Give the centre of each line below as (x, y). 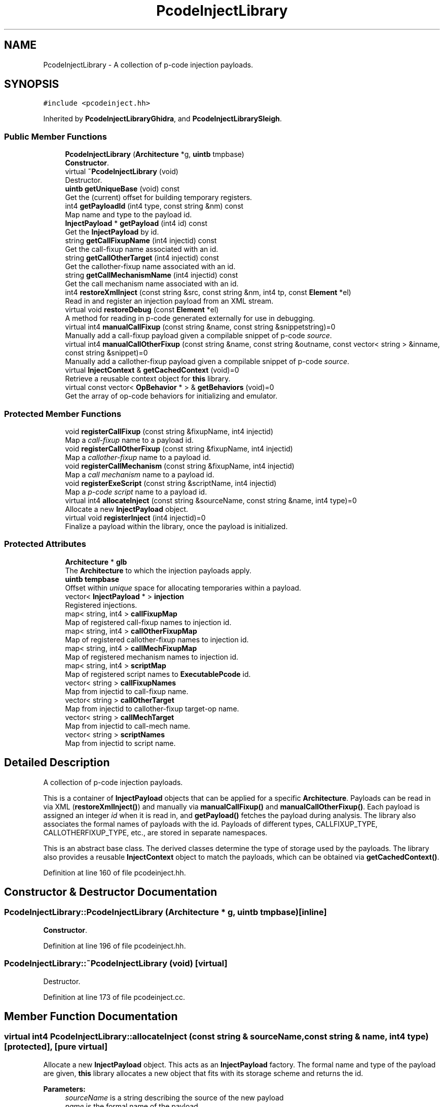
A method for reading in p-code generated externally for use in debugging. (190, 318)
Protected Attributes (45, 544)
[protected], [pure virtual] (56, 1047)
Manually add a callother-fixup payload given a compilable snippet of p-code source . (207, 362)
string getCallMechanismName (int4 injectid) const (152, 275)
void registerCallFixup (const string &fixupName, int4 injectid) (169, 431)
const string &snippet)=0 (106, 353)
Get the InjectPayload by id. (112, 232)
